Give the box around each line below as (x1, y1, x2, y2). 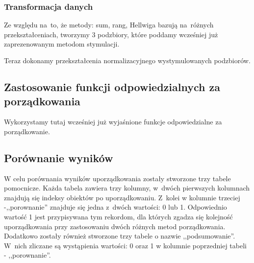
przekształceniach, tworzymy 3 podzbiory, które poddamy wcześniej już (4, 29, 218, 39)
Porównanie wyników (4, 150, 113, 165)
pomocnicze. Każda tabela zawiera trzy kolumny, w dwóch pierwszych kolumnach (4, 183, 250, 193)
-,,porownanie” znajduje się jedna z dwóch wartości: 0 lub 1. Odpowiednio (4, 202, 227, 212)
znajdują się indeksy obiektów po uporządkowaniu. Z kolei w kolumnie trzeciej (4, 192, 240, 202)
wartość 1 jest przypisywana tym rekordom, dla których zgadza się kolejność (4, 211, 233, 221)
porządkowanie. (4, 126, 50, 136)
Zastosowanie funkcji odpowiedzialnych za (4, 79, 220, 94)
